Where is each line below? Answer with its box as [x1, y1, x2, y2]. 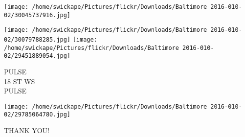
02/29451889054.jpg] [4, 52, 71, 60]
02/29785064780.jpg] [4, 111, 71, 118]
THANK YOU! [4, 125, 49, 136]
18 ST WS [4, 76, 35, 86]
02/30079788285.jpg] [4, 36, 71, 43]
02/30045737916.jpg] [4, 11, 71, 19]
